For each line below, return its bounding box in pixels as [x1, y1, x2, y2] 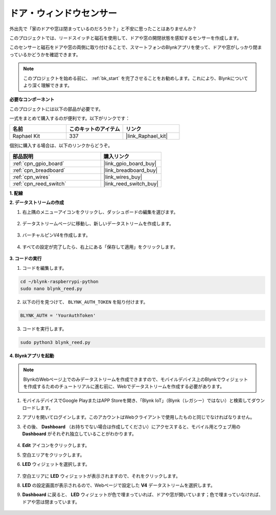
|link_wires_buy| [103, 173, 143, 180]
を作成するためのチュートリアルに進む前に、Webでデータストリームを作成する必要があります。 [23, 383, 225, 390]
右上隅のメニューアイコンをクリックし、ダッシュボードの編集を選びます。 [22, 209, 178, 215]
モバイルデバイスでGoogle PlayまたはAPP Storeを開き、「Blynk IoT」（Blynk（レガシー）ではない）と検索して [22, 397, 251, 404]
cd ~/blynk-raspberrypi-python [20, 278, 99, 284]
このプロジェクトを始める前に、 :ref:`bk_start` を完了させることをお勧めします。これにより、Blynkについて [23, 75, 248, 81]
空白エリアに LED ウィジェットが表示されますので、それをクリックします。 [22, 473, 181, 479]
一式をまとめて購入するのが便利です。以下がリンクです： [9, 115, 130, 121]
